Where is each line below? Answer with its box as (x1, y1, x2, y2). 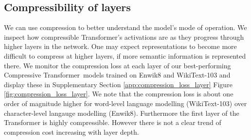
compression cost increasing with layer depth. (4, 126, 139, 137)
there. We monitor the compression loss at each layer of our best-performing (4, 60, 231, 70)
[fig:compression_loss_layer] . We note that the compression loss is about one (4, 89, 233, 99)
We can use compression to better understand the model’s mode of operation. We (4, 22, 247, 32)
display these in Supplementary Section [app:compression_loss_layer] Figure (4, 79, 233, 89)
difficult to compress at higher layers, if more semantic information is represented (4, 50, 246, 61)
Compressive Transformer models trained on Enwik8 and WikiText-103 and (4, 70, 231, 80)
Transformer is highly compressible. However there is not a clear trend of (4, 117, 221, 127)
